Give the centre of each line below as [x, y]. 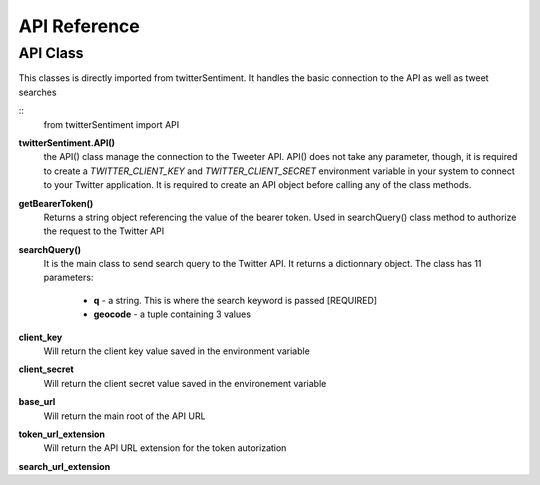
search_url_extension [64, 466]
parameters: [68, 277]
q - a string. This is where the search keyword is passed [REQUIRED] [235, 300]
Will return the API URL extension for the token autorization [165, 448]
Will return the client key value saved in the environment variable [176, 351]
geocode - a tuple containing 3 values [172, 314]
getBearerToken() [56, 203]
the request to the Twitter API [104, 231]
